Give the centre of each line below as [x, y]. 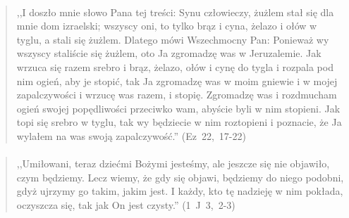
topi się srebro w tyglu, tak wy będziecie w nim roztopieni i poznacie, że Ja [179, 122]
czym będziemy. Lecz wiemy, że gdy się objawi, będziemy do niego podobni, [180, 177]
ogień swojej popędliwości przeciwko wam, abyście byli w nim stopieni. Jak [178, 108]
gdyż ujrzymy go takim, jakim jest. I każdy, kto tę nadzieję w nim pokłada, [180, 191]
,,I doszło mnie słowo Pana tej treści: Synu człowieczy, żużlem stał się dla [175, 12]
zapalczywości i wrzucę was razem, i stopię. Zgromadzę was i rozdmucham [177, 95]
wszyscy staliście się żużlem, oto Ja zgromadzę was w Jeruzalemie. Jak [169, 53]
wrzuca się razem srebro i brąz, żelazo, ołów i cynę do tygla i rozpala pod [175, 66]
